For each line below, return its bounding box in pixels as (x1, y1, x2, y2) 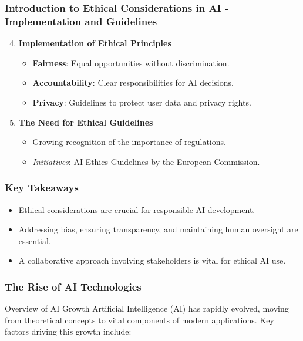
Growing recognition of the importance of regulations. (32, 136, 226, 148)
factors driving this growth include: (5, 325, 132, 337)
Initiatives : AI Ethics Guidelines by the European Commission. (32, 155, 260, 167)
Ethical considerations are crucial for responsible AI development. (18, 203, 255, 215)
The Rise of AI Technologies (5, 279, 142, 293)
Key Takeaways (5, 180, 79, 195)
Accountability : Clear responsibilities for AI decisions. (32, 76, 234, 89)
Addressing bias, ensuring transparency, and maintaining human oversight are (18, 223, 298, 235)
